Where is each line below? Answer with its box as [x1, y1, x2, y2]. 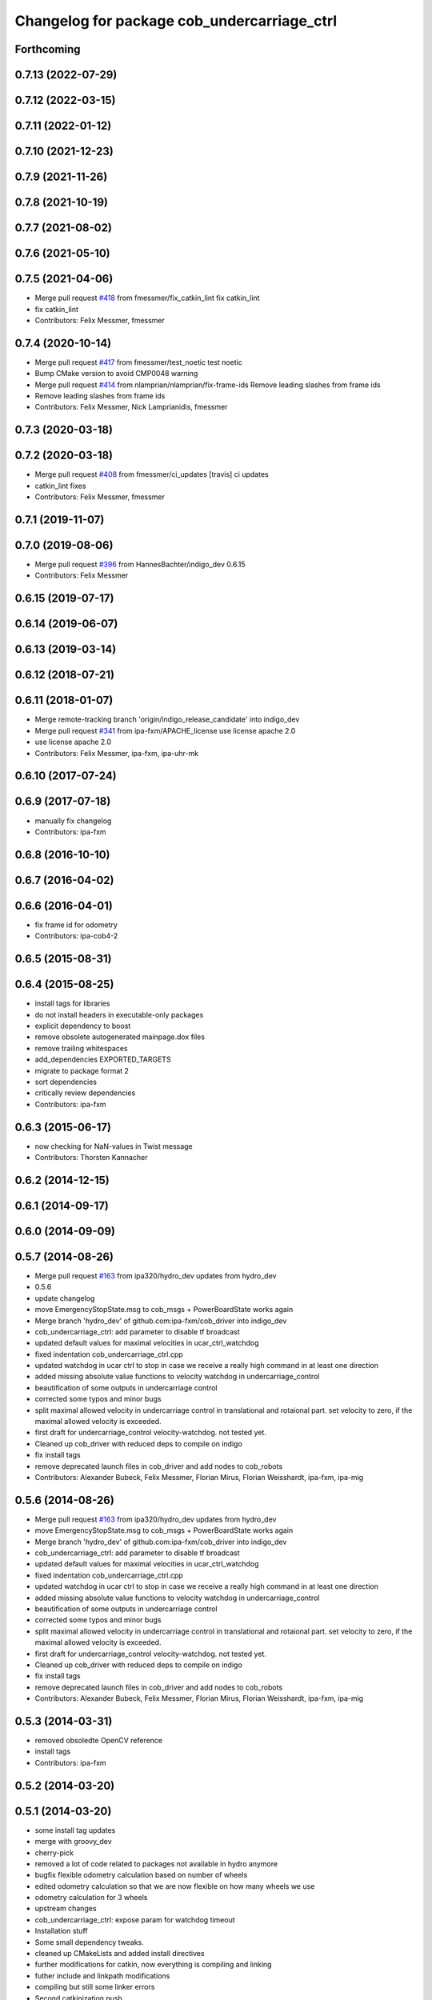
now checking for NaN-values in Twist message [34, 1141, 194, 1151]
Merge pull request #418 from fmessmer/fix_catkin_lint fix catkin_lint [34, 293, 260, 303]
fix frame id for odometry [34, 920, 118, 930]
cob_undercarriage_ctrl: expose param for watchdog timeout [34, 1914, 235, 1924]
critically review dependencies [34, 1088, 136, 1098]
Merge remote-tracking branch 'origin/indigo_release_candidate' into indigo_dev [34, 714, 300, 724]
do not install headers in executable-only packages [34, 1010, 204, 1019]
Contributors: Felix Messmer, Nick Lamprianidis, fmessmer [34, 402, 228, 412]
